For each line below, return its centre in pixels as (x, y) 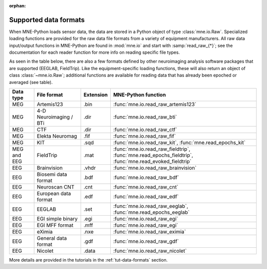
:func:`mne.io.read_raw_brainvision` (155, 168)
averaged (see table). (31, 82)
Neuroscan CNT (56, 187)
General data (52, 238)
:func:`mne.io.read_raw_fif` (144, 136)
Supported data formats (47, 20)
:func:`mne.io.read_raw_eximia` (150, 232)
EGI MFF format (55, 226)
